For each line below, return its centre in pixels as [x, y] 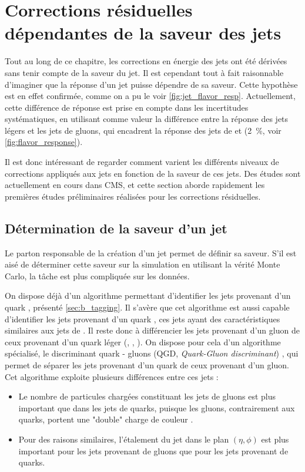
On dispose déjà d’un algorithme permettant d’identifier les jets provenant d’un [148, 296]
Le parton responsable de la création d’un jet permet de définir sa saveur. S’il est [151, 252]
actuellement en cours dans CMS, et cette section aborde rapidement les [135, 185]
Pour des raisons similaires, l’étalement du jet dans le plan [124, 439]
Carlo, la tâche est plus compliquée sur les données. [97, 275]
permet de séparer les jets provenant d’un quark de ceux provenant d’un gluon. [147, 364]
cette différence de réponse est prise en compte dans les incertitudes [127, 107]
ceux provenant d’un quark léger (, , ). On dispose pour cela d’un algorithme [143, 341]
